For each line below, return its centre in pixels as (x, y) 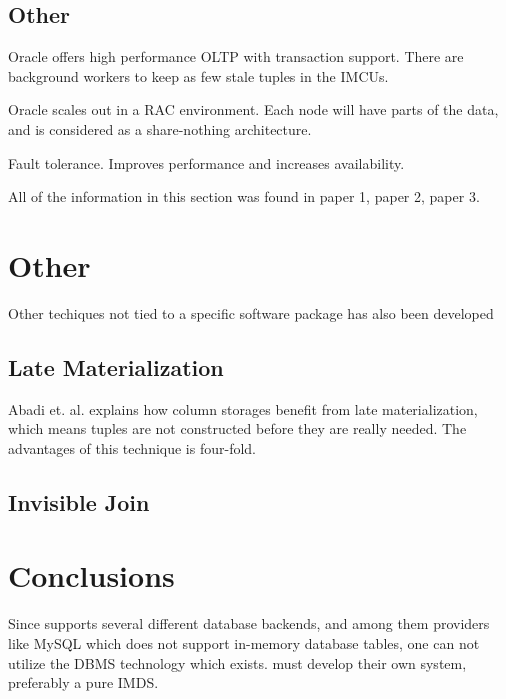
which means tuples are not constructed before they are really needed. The (237, 428)
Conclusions (91, 575)
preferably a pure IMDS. (83, 682)
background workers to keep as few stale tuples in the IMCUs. (198, 75)
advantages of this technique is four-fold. (132, 447)
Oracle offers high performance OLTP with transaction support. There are (236, 56)
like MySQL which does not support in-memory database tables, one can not (244, 642)
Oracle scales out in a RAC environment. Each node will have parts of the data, (253, 109)
